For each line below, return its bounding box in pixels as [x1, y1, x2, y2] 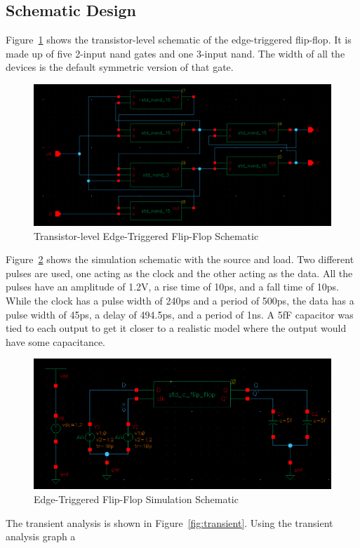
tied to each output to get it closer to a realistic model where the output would [6, 321, 347, 335]
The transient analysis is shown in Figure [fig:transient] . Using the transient [6, 515, 333, 530]
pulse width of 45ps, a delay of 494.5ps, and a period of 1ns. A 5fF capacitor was [6, 307, 354, 321]
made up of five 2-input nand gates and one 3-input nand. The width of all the [6, 46, 345, 60]
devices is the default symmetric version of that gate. [6, 60, 234, 74]
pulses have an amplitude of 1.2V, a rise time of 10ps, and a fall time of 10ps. [6, 279, 339, 294]
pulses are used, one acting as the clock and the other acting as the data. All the [6, 265, 353, 280]
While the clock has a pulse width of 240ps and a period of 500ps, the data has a [6, 293, 354, 308]
